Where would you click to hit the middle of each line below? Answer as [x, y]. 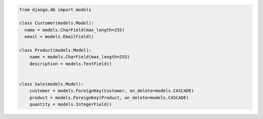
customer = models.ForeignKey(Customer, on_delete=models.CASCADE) [112, 91]
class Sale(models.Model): [51, 84]
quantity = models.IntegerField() [71, 104]
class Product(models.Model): [55, 50]
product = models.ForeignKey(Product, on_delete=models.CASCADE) [109, 97]
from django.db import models [55, 9]
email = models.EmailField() [59, 37]
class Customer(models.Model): [57, 23]
